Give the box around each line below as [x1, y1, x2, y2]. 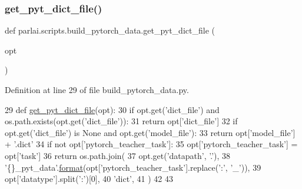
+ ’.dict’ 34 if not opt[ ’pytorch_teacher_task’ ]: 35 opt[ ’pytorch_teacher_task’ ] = [5, 138, 298, 150]
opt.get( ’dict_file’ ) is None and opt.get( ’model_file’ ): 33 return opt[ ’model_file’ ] [5, 126, 296, 138]
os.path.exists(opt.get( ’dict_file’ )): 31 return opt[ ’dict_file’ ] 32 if [5, 115, 238, 127]
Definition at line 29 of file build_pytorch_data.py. [5, 84, 189, 95]
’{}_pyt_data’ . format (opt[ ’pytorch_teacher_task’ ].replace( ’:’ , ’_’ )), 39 [5, 161, 261, 173]
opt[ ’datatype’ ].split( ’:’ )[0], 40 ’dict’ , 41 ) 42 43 [5, 173, 174, 185]
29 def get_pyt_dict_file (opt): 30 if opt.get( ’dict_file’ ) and [5, 103, 220, 115]
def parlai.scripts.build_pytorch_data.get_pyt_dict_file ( [5, 24, 215, 37]
